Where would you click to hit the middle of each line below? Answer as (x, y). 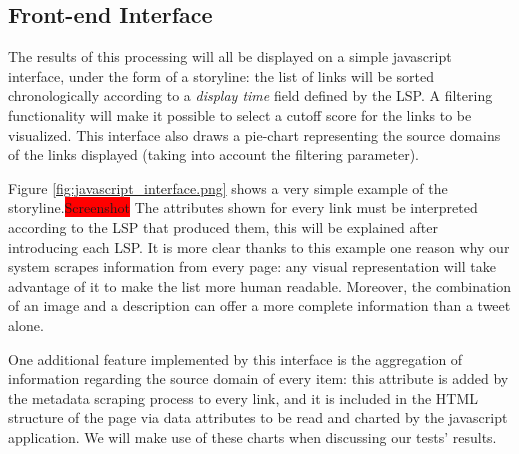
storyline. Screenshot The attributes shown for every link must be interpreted (243, 207)
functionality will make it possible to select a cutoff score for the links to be (240, 114)
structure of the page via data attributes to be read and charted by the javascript (258, 417)
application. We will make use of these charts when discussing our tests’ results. (252, 436)
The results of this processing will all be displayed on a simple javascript (230, 56)
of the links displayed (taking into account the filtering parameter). (213, 154)
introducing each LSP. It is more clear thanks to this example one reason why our (259, 246)
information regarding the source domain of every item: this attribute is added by (258, 378)
